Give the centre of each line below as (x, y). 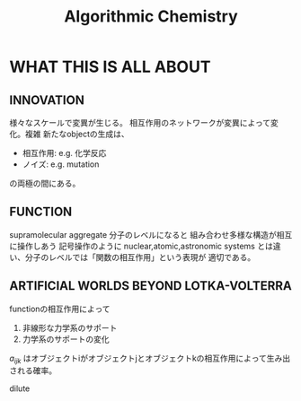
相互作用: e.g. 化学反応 (64, 153)
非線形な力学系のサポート (70, 327)
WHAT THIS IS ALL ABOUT (110, 67)
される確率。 (33, 370)
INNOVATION (47, 100)
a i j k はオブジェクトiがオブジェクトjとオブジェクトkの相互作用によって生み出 (150, 359)
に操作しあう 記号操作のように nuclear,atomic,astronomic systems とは (142, 246)
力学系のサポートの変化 (66, 339)
